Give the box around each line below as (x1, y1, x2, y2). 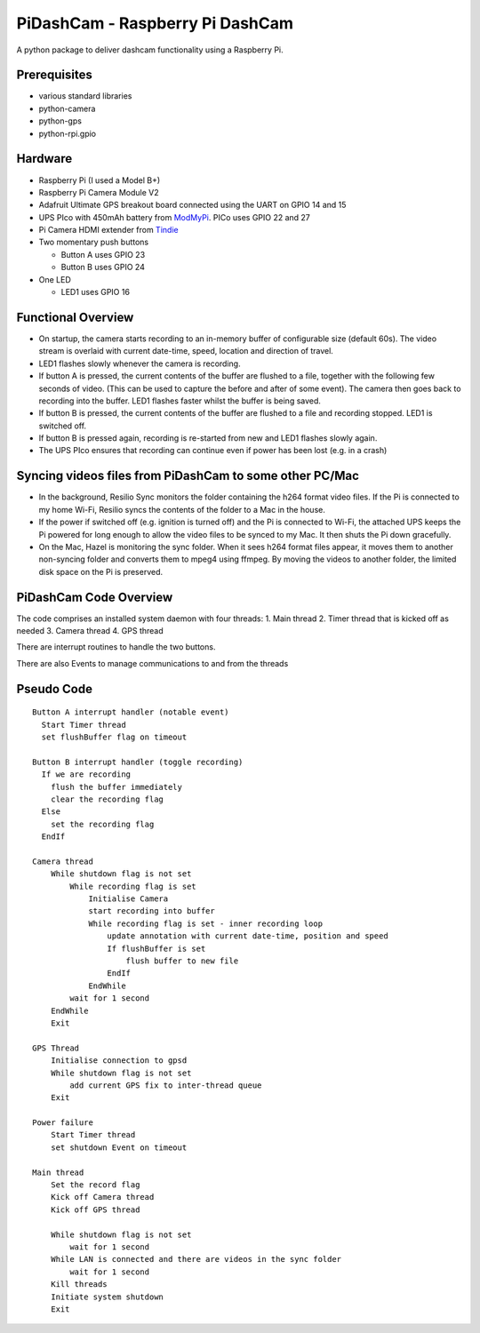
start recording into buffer (88, 906, 215, 916)
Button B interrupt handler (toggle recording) (32, 756, 244, 767)
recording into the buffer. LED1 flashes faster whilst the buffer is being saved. (38, 395, 322, 406)
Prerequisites (16, 68, 92, 83)
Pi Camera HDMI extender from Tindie (38, 225, 179, 235)
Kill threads (50, 1280, 108, 1289)
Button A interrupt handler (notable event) (32, 707, 230, 717)
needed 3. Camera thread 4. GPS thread (16, 626, 164, 636)
